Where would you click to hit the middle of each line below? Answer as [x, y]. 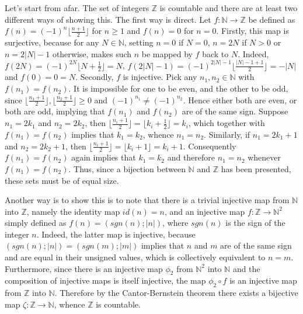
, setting [139, 42]
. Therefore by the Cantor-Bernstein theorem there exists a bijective [176, 293]
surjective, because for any [52, 42]
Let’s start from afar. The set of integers [77, 8]
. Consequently [210, 146]
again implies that [104, 157]
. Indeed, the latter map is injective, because [116, 234]
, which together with [227, 123]
